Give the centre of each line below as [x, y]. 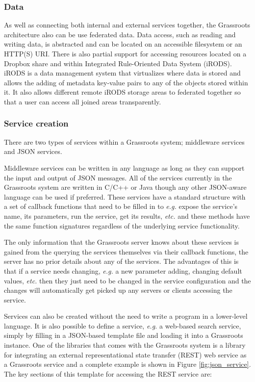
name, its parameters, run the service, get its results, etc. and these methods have [127, 216]
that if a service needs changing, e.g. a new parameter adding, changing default [123, 270]
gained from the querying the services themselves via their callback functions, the [126, 251]
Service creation [36, 123]
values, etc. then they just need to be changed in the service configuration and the [127, 280]
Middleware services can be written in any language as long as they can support [124, 167]
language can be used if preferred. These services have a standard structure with [125, 196]
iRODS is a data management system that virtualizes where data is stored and [122, 73]
